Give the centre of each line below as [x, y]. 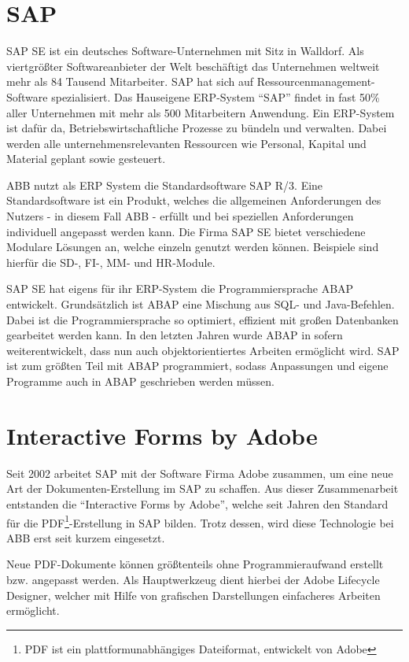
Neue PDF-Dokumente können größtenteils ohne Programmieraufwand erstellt [195, 564]
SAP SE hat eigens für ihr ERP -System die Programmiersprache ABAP [180, 288]
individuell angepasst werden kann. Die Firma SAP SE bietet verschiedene [186, 231]
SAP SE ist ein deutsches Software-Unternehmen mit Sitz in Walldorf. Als [185, 51]
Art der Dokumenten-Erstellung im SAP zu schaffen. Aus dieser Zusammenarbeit [203, 488]
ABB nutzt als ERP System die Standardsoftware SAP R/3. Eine [165, 185]
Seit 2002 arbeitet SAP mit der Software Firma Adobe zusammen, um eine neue [200, 473]
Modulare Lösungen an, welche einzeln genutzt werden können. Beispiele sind [193, 247]
